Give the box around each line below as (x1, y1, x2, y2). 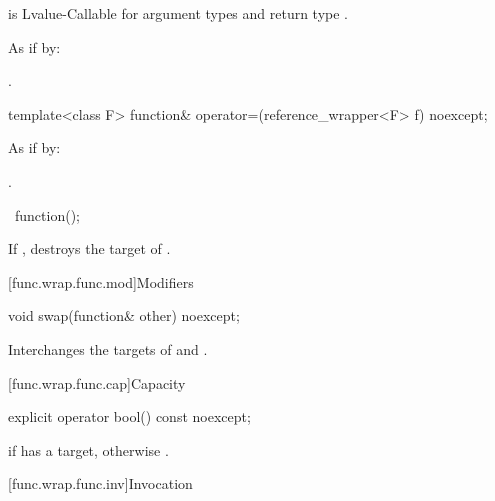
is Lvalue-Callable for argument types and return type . (8, 3, 349, 23)
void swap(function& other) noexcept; (8, 305, 240, 326)
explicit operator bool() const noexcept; (8, 406, 251, 427)
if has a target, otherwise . (8, 439, 169, 460)
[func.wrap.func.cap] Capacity (8, 372, 186, 393)
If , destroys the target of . (8, 238, 171, 259)
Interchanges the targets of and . (8, 338, 208, 359)
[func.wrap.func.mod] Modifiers (8, 271, 194, 292)
